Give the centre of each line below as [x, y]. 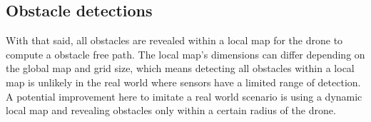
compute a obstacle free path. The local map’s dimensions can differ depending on [185, 54]
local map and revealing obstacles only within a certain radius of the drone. [171, 110]
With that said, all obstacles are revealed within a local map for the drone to [174, 40]
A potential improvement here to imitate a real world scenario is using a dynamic [184, 96]
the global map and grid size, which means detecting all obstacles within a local [180, 68]
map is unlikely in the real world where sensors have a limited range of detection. [183, 82]
